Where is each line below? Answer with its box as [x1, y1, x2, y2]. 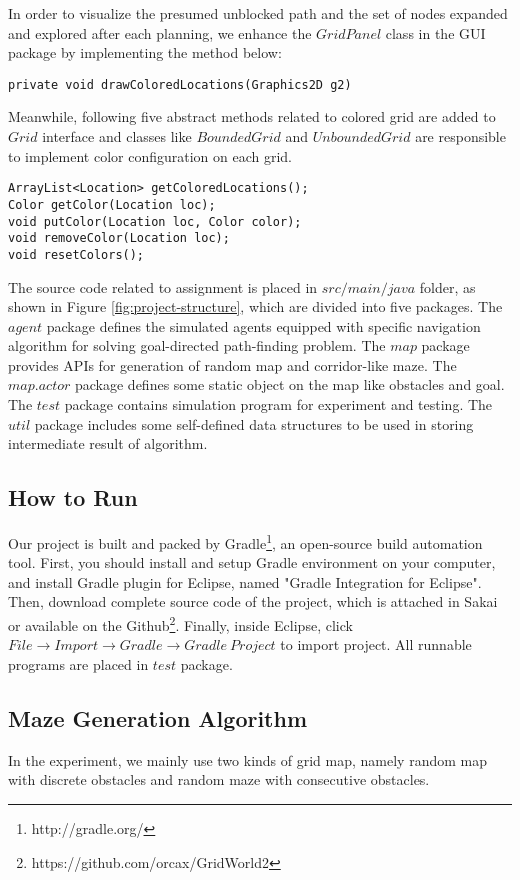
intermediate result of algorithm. [8, 433, 208, 454]
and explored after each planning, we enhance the [8, 22, 312, 43]
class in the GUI [385, 22, 486, 43]
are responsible [415, 126, 506, 147]
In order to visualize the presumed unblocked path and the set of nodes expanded [8, 3, 508, 23]
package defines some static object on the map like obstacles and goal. [74, 374, 505, 395]
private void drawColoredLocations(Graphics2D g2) [8, 77, 352, 92]
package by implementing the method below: [8, 42, 282, 63]
